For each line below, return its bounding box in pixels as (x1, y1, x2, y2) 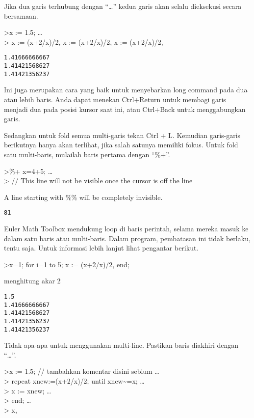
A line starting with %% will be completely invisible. (4, 192, 163, 202)
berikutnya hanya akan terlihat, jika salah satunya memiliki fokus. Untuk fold (4, 139, 238, 150)
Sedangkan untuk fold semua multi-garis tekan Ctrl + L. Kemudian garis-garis (4, 130, 241, 140)
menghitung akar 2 (4, 276, 61, 286)
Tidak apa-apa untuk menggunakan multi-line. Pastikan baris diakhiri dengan (4, 340, 239, 350)
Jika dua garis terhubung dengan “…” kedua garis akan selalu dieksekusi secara (4, 1, 242, 11)
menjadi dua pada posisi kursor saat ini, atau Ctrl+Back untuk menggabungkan (4, 104, 246, 114)
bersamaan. (4, 10, 38, 21)
